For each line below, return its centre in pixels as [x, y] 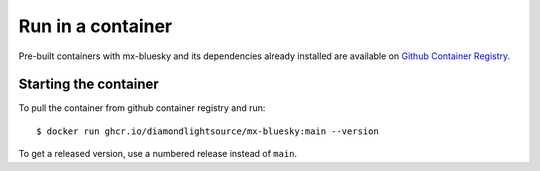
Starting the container [88, 84]
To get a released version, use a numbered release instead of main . [158, 154]
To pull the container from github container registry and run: [142, 108]
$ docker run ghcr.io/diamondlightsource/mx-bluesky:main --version [207, 131]
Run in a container [95, 26]
